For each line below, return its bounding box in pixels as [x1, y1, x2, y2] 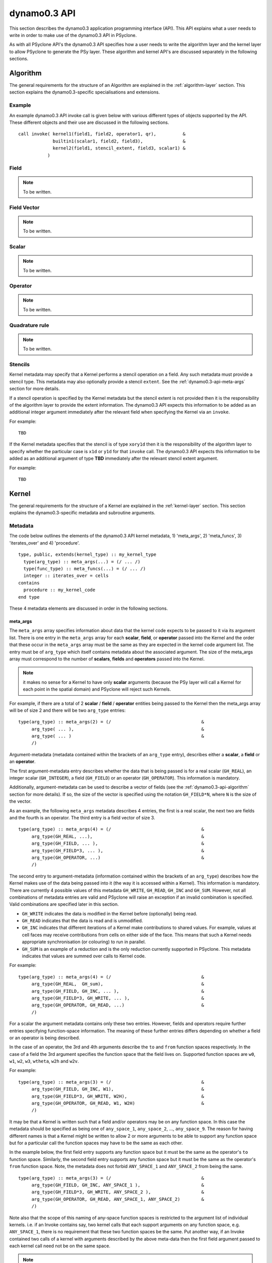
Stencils [9, 361, 30, 368]
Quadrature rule [9, 321, 49, 328]
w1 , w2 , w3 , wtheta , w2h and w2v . [9, 1058, 79, 1064]
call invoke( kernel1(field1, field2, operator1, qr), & [18, 131, 186, 137]
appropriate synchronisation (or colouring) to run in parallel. [22, 939, 146, 945]
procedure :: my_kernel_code [23, 587, 96, 593]
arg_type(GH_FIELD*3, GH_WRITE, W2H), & [31, 1093, 205, 1099]
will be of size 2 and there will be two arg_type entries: [9, 707, 126, 713]
